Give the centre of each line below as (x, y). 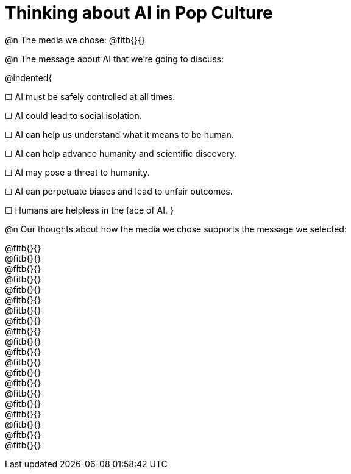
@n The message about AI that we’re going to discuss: (115, 59)
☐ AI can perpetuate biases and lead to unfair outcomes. (119, 191)
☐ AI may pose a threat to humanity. (77, 172)
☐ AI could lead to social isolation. (73, 115)
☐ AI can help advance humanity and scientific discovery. (121, 153)
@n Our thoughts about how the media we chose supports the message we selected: (176, 229)
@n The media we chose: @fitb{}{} (75, 40)
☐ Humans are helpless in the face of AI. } (89, 210)
